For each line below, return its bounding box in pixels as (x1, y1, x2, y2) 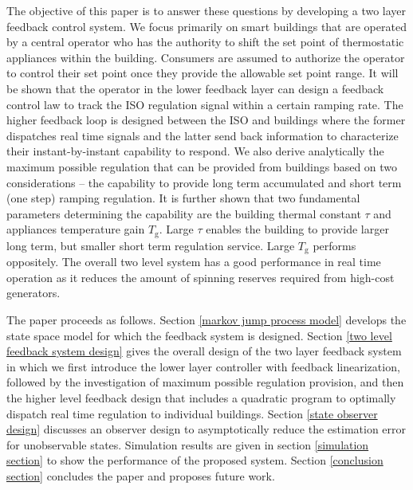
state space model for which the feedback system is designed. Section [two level (6, 327, 392, 343)
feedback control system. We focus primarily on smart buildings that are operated (6, 18, 407, 34)
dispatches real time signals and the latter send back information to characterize (6, 127, 399, 143)
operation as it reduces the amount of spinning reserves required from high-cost (6, 269, 395, 285)
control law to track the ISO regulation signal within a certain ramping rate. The (6, 96, 403, 112)
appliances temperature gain (6, 221, 145, 237)
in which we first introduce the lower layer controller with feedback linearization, (6, 358, 400, 374)
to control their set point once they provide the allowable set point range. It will (6, 65, 399, 81)
